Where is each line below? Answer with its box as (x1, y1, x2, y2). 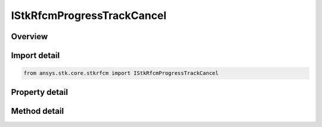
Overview (11, 31, 48, 42)
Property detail (11, 87, 69, 97)
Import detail (11, 50, 60, 61)
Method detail (11, 106, 64, 116)
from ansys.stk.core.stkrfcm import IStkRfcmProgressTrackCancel (23, 70, 219, 77)
